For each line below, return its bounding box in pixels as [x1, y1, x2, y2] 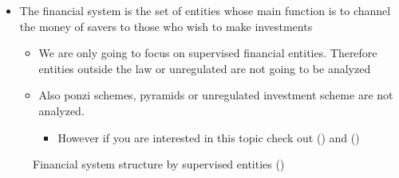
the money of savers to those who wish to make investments [19, 17, 313, 34]
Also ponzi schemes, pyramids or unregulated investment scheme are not [38, 87, 393, 103]
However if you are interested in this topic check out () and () [57, 129, 360, 145]
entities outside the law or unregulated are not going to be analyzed [38, 60, 371, 76]
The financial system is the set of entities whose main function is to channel [19, 2, 391, 18]
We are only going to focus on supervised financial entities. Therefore [38, 44, 377, 61]
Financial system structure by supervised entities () [33, 156, 285, 172]
